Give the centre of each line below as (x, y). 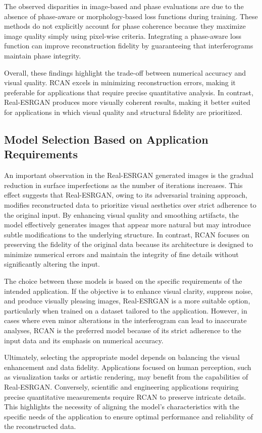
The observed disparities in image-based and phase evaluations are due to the (124, 6)
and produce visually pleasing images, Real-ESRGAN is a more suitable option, (127, 301)
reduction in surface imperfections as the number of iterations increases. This (123, 185)
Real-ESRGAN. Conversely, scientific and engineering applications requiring (121, 387)
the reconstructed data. (40, 426)
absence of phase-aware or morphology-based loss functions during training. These (131, 16)
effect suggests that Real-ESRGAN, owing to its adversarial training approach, (126, 195)
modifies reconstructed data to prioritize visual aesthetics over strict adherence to (130, 204)
